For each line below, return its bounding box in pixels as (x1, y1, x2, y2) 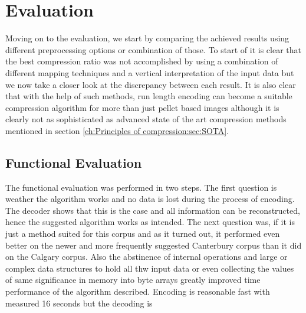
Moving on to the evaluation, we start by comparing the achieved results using (5, 32, 289, 44)
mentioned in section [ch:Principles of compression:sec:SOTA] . (5, 124, 229, 136)
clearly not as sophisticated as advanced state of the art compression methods (5, 113, 287, 125)
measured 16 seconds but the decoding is (5, 296, 153, 309)
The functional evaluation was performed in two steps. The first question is (5, 181, 277, 193)
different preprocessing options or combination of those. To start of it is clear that (5, 43, 301, 56)
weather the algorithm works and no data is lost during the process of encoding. (5, 193, 295, 205)
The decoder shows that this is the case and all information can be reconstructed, (5, 204, 300, 216)
